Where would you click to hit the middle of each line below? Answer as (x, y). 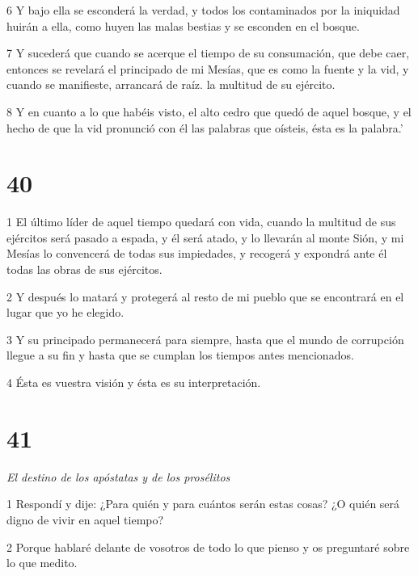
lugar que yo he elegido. (65, 312)
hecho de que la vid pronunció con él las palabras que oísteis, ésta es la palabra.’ (205, 127)
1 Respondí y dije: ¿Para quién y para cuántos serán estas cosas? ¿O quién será (203, 504)
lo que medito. (42, 563)
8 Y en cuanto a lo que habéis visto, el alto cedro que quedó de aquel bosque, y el (209, 111)
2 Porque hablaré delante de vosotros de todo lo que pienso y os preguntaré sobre (208, 547)
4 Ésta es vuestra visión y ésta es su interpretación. (134, 383)
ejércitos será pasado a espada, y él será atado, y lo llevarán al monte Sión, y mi (205, 237)
